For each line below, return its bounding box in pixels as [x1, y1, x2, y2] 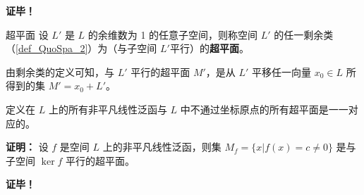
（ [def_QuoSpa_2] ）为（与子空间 [6, 41, 157, 56]
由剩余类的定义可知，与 [6, 64, 114, 79]
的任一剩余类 [274, 27, 334, 42]
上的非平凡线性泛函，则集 [102, 139, 222, 154]
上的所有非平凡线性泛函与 [48, 101, 167, 116]
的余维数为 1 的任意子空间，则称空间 [87, 27, 258, 42]
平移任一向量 [252, 64, 312, 79]
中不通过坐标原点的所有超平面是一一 [180, 101, 348, 116]
